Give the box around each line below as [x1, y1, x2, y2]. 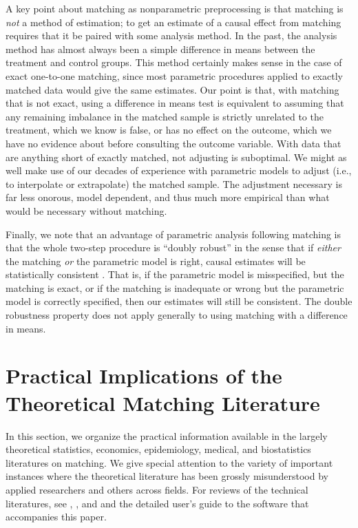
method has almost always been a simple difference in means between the [6, 41, 315, 56]
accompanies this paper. [6, 509, 107, 524]
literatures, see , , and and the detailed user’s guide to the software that [6, 496, 309, 510]
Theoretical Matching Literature [6, 388, 320, 416]
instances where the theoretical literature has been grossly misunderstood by [6, 469, 328, 483]
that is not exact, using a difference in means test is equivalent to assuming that [6, 96, 344, 110]
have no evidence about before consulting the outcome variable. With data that [6, 136, 341, 150]
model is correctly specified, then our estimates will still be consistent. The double [6, 294, 352, 308]
